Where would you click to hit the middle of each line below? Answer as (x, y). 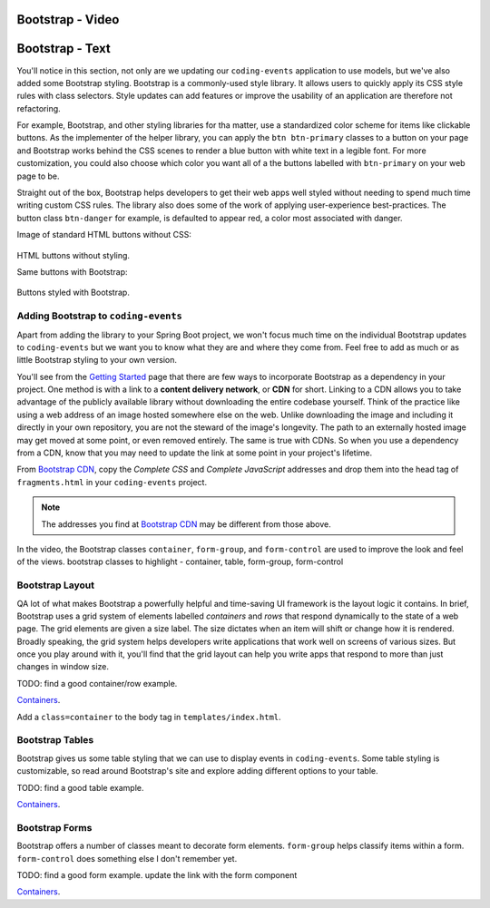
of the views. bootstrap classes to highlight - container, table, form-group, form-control (180, 561)
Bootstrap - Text (64, 49)
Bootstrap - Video (68, 20)
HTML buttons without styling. (73, 255)
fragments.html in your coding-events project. (112, 482)
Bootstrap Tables (55, 740)
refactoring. (39, 108)
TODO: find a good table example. (80, 787)
